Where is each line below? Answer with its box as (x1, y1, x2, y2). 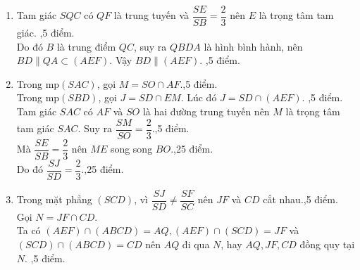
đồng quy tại (299, 237, 355, 252)
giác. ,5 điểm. (16, 25, 75, 40)
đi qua (182, 237, 210, 252)
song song (110, 141, 153, 156)
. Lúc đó (180, 90, 217, 105)
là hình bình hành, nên (204, 39, 303, 53)
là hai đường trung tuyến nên (142, 104, 270, 119)
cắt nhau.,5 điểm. (263, 192, 338, 207)
